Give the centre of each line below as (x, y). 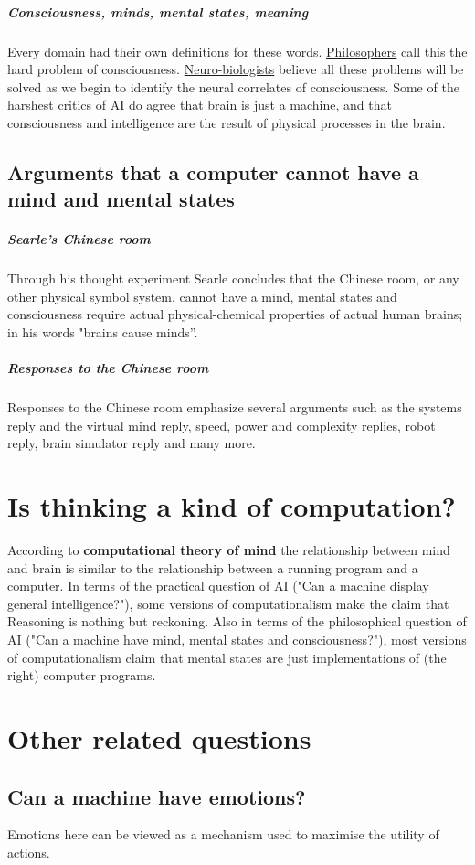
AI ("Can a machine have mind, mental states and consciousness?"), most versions (237, 640)
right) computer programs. (82, 675)
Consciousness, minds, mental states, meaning (158, 11)
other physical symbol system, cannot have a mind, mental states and (202, 296)
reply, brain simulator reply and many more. (132, 443)
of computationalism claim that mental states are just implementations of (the (227, 657)
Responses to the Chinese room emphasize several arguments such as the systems (235, 407)
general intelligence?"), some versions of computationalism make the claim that (228, 603)
